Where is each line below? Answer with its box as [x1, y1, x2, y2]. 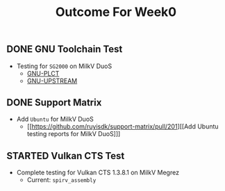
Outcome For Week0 [55, 4, 177, 20]
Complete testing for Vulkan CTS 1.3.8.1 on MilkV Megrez [16, 168, 180, 177]
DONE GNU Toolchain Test [6, 43, 123, 56]
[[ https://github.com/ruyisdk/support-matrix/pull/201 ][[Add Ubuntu [26, 122, 219, 131]
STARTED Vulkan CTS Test [6, 150, 125, 162]
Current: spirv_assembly [26, 176, 97, 184]
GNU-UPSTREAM [26, 76, 78, 85]
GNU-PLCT [26, 69, 60, 77]
